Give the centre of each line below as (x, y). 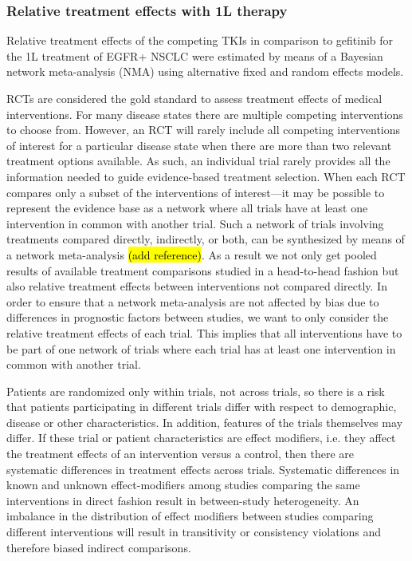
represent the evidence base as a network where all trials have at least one (187, 208)
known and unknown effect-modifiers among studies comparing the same (183, 485)
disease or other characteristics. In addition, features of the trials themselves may (205, 422)
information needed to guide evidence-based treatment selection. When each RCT (206, 176)
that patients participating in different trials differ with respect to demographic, (202, 407)
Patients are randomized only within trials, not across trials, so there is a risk (196, 391)
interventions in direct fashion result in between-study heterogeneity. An (183, 500)
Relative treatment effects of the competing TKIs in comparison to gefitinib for (200, 40)
